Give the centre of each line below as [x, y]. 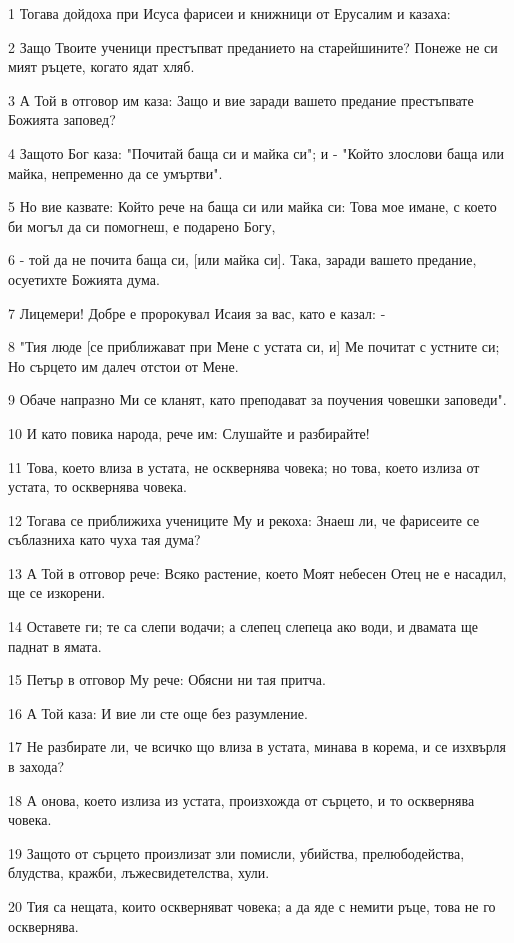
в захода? [36, 766]
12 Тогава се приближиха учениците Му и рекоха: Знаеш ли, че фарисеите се [244, 519]
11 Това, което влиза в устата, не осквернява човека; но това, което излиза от [244, 466]
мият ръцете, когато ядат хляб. [101, 66]
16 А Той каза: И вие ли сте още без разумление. [158, 712]
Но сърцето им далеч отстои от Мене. [123, 365]
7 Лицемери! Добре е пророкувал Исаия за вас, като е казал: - [197, 312]
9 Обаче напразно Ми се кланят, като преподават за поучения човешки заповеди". [257, 399]
